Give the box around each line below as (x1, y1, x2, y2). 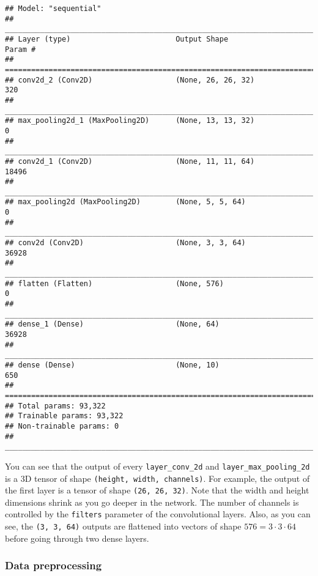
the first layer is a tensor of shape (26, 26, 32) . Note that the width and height (5, 484, 309, 497)
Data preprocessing (5, 558, 102, 573)
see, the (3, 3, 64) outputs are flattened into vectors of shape (5, 520, 242, 533)
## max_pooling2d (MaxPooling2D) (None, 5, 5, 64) (5, 198, 246, 207)
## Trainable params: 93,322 (5, 412, 124, 421)
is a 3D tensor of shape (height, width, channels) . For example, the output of (5, 471, 310, 484)
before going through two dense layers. (5, 531, 149, 544)
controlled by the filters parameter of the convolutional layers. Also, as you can (5, 508, 311, 520)
